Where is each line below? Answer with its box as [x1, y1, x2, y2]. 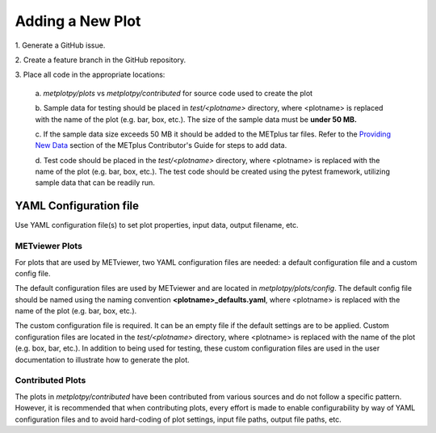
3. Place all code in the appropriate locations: [15, 69, 166, 80]
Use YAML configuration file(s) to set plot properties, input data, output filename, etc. [15, 221, 299, 230]
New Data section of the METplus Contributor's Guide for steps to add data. [35, 141, 287, 150]
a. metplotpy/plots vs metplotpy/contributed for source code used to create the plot [35, 88, 313, 98]
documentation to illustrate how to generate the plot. [15, 355, 190, 364]
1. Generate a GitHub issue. [15, 40, 106, 50]
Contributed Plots [15, 375, 86, 386]
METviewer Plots [15, 241, 82, 252]
